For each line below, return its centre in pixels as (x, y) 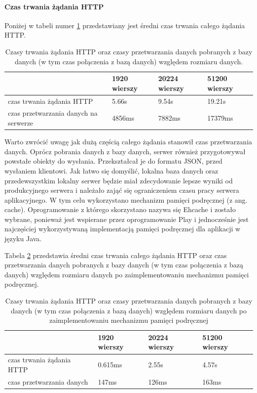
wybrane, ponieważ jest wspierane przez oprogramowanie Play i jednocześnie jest (127, 219)
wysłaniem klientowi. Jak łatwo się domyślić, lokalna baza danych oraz (111, 170)
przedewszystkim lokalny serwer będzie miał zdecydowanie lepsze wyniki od (119, 180)
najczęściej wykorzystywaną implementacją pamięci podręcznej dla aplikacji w (123, 229)
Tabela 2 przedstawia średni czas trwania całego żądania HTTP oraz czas (116, 255)
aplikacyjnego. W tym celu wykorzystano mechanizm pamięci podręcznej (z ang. (126, 199)
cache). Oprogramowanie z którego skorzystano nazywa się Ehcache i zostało (120, 209)
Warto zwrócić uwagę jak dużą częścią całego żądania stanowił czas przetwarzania (128, 142)
